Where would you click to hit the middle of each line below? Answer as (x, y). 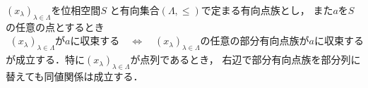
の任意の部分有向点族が (255, 42)
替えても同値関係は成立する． (75, 76)
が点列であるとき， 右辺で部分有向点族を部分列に (245, 59)
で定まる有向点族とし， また (267, 10)
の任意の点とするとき (55, 26)
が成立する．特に (45, 59)
